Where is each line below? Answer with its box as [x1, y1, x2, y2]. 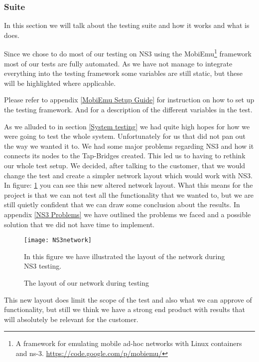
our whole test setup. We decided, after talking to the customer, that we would [4, 160, 246, 170]
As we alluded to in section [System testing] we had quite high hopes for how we [4, 121, 250, 131]
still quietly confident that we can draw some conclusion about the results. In [4, 199, 240, 210]
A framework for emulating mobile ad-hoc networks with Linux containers [15, 338, 242, 349]
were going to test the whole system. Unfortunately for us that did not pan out [4, 131, 246, 141]
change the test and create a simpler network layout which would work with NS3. [4, 170, 253, 180]
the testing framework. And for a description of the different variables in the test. [4, 104, 253, 115]
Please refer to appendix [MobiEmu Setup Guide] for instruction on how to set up [4, 94, 255, 105]
